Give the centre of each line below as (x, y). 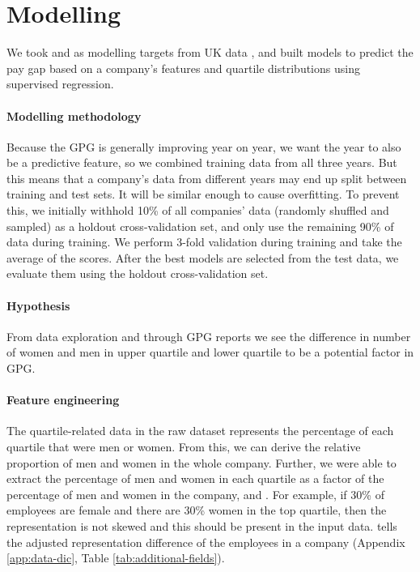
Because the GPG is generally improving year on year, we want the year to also (204, 146)
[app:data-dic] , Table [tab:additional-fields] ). (116, 558)
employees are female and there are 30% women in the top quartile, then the (197, 510)
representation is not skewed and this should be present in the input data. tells (202, 525)
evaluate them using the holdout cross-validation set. (138, 273)
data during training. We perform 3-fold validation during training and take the (204, 242)
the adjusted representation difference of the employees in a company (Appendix (206, 542)
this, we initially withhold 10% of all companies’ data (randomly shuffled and (198, 210)
